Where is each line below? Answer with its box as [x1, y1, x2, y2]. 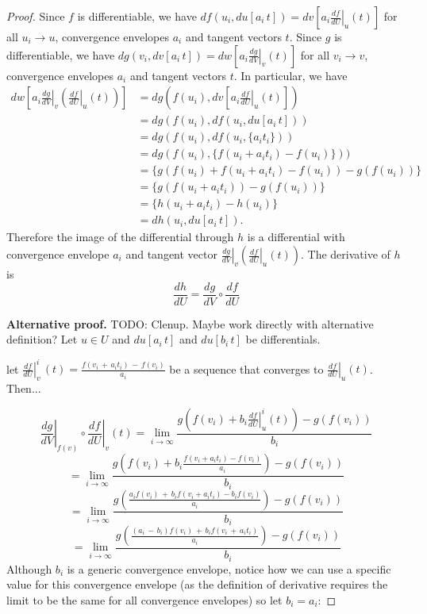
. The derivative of [301, 246, 390, 263]
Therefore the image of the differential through [6, 228, 234, 245]
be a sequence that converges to [169, 360, 324, 377]
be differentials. [245, 331, 321, 347]
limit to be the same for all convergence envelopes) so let [6, 591, 283, 608]
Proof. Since [6, 8, 65, 24]
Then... [6, 380, 41, 397]
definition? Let [6, 331, 78, 347]
